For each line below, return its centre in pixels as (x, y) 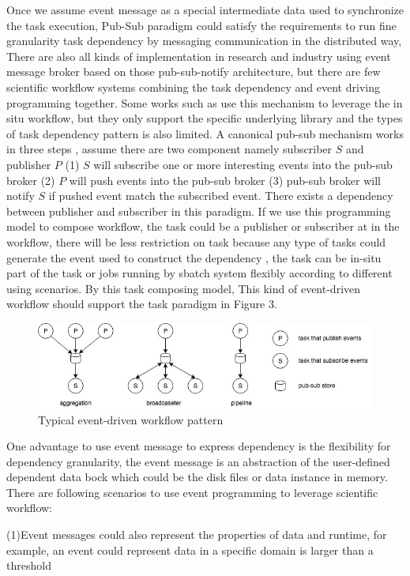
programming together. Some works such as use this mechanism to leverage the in (205, 102)
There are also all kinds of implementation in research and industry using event (199, 56)
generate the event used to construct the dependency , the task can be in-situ (194, 257)
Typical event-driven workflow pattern (131, 419)
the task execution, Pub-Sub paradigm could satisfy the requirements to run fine (201, 25)
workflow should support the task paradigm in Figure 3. (142, 304)
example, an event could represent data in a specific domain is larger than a (190, 550)
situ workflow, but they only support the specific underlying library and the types (205, 118)
